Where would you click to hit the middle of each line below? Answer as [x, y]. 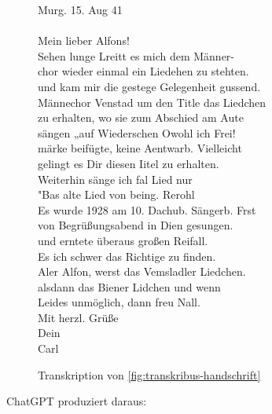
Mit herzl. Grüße [78, 317]
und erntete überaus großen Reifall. [123, 240]
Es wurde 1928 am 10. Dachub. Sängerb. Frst [147, 209]
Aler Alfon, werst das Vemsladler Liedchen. [142, 271]
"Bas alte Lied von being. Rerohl [116, 194]
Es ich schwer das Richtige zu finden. [127, 256]
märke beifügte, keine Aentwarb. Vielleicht [140, 148]
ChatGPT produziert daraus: [77, 401]
